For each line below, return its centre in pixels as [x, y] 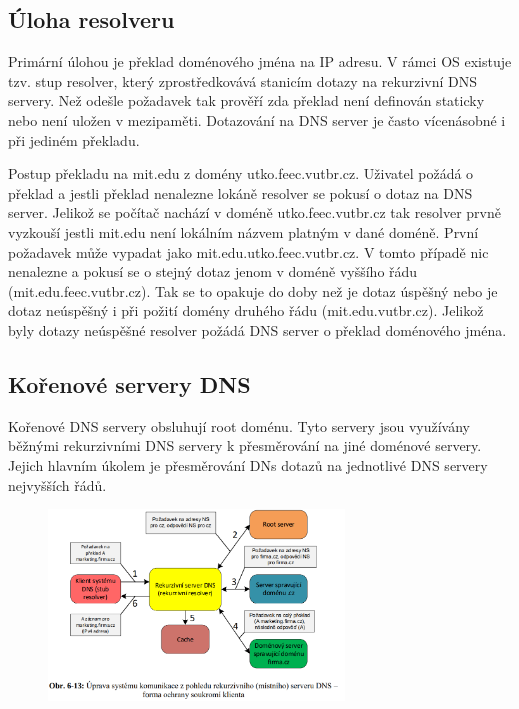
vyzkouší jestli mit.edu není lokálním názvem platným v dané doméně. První [243, 231]
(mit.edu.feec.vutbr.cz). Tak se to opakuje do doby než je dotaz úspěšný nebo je [253, 290]
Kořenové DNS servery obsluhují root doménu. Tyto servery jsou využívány [239, 425]
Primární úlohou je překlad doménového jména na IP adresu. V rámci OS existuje [260, 61]
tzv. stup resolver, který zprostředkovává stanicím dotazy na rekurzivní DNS [242, 80]
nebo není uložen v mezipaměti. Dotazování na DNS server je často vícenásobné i [257, 119]
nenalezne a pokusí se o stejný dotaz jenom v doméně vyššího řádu [213, 271]
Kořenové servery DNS [129, 383]
